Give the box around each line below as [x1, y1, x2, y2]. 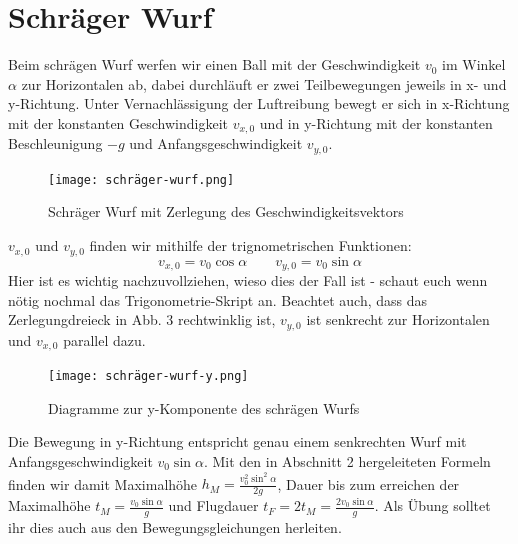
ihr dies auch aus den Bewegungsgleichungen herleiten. [8, 517, 342, 538]
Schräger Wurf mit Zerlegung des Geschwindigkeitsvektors [48, 201, 404, 222]
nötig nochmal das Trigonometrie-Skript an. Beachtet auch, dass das [8, 289, 428, 310]
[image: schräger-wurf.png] [48, 172, 235, 187]
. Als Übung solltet [374, 495, 491, 516]
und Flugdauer [168, 495, 259, 516]
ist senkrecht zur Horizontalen [306, 309, 490, 330]
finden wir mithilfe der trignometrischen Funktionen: [89, 235, 412, 256]
